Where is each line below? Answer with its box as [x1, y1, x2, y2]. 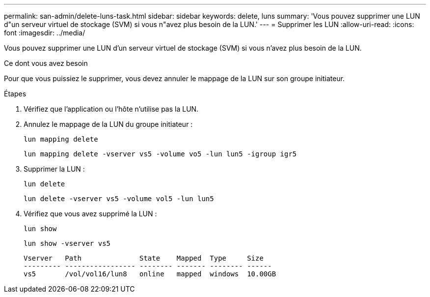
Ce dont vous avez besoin [4, 59, 88, 67]
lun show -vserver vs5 [24, 239, 111, 247]
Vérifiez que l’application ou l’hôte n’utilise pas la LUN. [24, 105, 199, 113]
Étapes [4, 89, 27, 98]
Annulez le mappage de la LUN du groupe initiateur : [24, 120, 193, 128]
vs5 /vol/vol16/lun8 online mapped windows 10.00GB [24, 270, 276, 278]
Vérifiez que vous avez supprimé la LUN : [24, 209, 157, 218]
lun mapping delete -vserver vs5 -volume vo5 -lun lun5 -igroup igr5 [24, 150, 297, 158]
